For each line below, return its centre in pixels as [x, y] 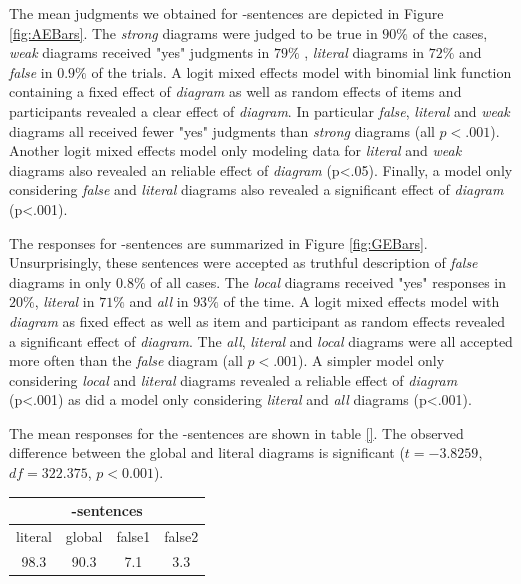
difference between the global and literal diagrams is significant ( [207, 452]
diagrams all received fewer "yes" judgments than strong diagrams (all [222, 130]
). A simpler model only [371, 360]
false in [31, 71]
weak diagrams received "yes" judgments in [139, 52]
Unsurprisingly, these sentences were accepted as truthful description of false [243, 262]
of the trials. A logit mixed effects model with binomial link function [301, 71]
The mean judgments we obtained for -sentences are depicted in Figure [226, 13]
